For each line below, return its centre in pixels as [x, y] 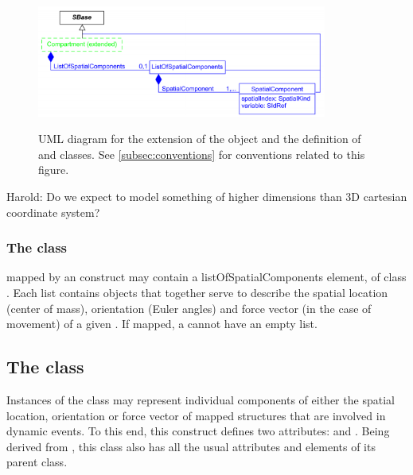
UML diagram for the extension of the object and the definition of [200, 139]
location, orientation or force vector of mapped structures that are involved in [196, 415]
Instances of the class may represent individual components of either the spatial [201, 400]
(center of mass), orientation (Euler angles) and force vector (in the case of [189, 308]
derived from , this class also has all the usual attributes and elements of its [191, 446]
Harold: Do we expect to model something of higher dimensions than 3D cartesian [207, 197]
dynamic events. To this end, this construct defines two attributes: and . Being [198, 431]
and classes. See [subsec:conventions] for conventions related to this [202, 154]
